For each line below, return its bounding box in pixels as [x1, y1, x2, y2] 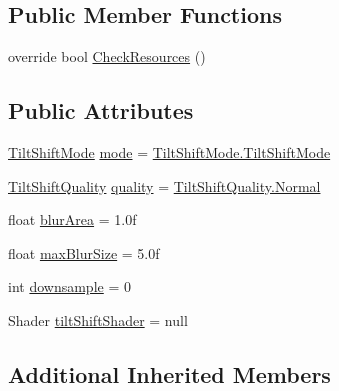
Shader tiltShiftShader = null [8, 309, 188, 330]
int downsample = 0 [8, 276, 131, 297]
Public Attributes [8, 95, 194, 126]
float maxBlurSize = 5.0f [8, 242, 160, 263]
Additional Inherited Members [8, 358, 331, 389]
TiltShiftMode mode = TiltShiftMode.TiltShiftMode [8, 142, 331, 162]
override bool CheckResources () [8, 46, 206, 67]
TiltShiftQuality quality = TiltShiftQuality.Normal [8, 175, 321, 196]
